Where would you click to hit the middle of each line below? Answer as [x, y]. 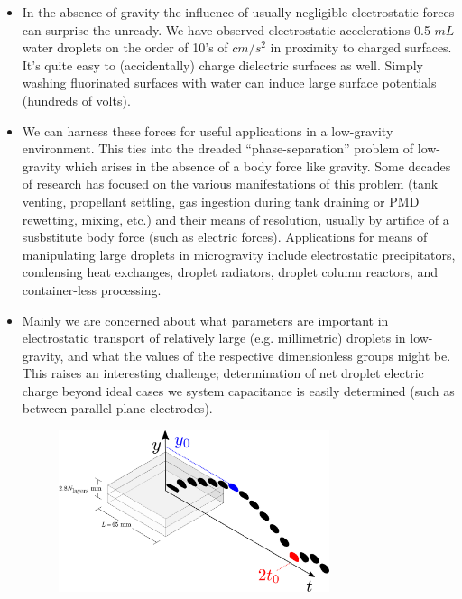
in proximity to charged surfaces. [361, 47]
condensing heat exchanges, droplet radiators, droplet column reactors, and [230, 272]
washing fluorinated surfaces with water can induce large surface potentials [229, 83]
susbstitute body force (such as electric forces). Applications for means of [225, 237]
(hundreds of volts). [76, 100]
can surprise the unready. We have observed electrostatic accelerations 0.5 [226, 29]
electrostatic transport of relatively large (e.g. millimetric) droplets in [214, 338]
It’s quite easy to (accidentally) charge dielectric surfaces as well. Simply [222, 65]
